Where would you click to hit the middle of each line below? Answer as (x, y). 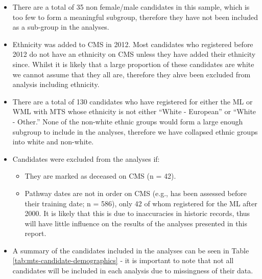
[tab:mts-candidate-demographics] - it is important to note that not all (123, 260)
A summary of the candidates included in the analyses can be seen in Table (131, 250)
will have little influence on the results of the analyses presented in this (136, 223)
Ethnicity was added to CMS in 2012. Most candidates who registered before (133, 44)
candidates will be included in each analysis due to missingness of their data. (133, 271)
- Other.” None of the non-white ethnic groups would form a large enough (128, 121)
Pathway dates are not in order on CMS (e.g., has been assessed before (136, 193)
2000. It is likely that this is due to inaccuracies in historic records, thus (137, 213)
